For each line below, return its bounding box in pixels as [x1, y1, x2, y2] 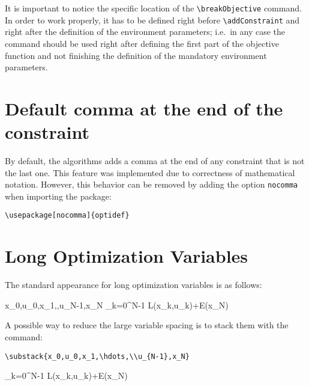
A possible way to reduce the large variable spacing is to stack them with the [5, 319, 289, 331]
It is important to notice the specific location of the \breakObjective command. [5, 2, 302, 14]
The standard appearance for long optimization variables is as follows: [5, 278, 262, 291]
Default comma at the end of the [5, 96, 283, 120]
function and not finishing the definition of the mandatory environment [5, 49, 267, 61]
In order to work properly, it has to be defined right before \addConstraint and [5, 13, 300, 26]
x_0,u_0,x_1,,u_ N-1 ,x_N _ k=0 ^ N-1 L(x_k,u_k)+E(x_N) [5, 298, 229, 311]
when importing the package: [5, 189, 112, 202]
